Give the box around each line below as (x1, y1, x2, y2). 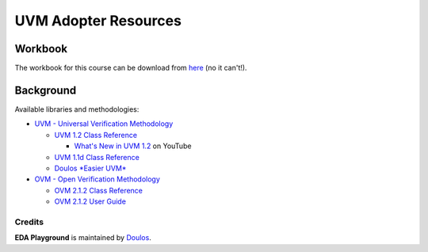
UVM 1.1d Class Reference (54, 152, 140, 162)
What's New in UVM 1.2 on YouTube (74, 141, 192, 151)
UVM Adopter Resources (14, 12, 182, 29)
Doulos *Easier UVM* (54, 163, 127, 173)
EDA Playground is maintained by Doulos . (14, 233, 152, 242)
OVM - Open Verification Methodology (34, 174, 160, 184)
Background (14, 83, 77, 97)
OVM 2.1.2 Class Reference (54, 185, 143, 195)
